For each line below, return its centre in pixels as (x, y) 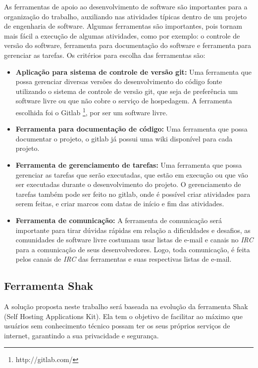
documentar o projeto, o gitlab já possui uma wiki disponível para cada (124, 138)
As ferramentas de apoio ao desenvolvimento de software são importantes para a (126, 6)
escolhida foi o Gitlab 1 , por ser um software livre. (92, 111)
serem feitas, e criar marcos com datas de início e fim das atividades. (120, 204)
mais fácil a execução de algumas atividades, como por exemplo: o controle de (122, 35)
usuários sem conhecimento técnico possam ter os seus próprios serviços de (117, 326)
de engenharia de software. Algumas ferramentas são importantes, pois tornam (123, 26)
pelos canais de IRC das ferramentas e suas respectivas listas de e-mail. (124, 259)
